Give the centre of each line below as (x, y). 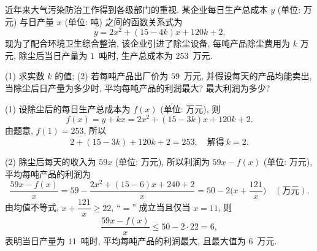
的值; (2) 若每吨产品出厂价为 (112, 76)
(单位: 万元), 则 (190, 108)
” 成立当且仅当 (161, 207)
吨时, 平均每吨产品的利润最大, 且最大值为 (163, 241)
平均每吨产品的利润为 (48, 173)
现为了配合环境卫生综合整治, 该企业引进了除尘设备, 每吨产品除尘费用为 (148, 43)
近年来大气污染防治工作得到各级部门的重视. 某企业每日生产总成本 (136, 9)
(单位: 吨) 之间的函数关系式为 (124, 21)
